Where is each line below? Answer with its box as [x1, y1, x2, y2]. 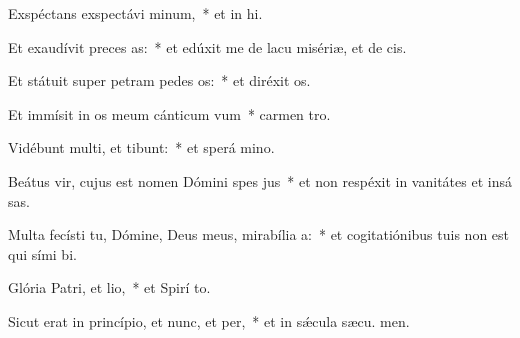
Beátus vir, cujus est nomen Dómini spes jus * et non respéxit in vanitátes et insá [8, 170, 512, 191]
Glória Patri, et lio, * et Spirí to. [8, 277, 211, 298]
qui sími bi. [8, 243, 77, 264]
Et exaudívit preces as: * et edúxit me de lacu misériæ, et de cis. [8, 36, 407, 57]
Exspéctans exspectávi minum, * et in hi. [8, 3, 263, 23]
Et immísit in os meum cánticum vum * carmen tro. [8, 103, 331, 124]
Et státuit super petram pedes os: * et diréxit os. [8, 70, 311, 91]
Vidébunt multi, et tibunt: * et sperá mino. [8, 137, 275, 158]
